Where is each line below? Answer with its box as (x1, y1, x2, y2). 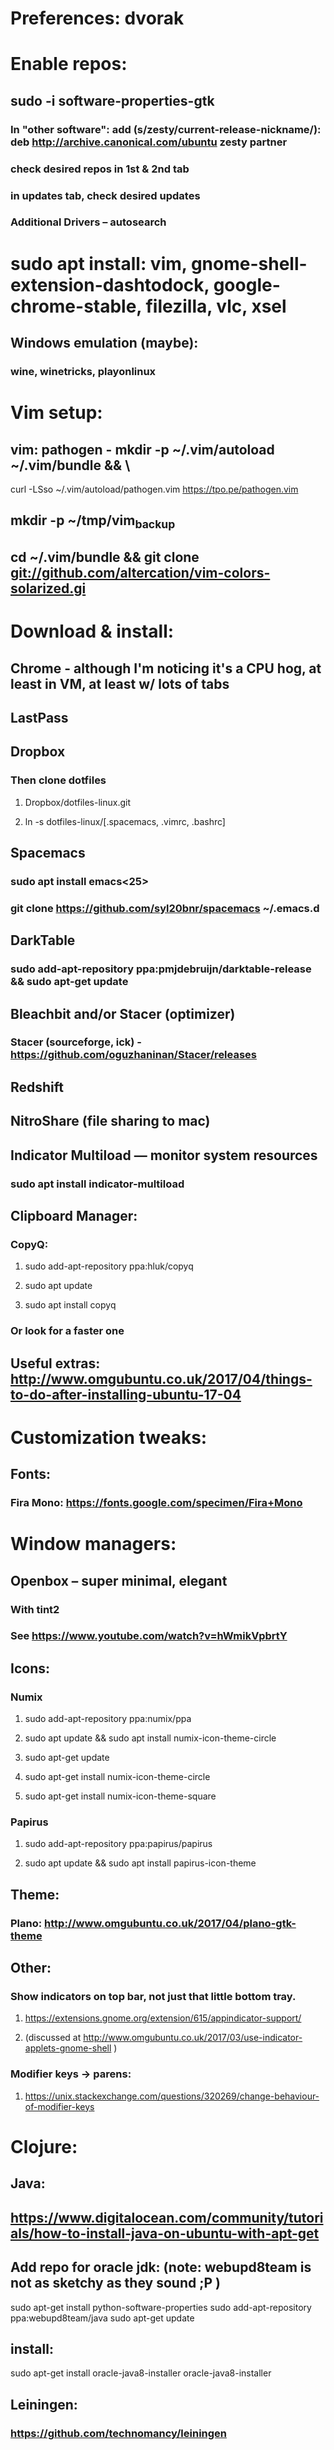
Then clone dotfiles (10, 773, 107, 787)
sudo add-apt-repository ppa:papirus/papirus (24, 1838, 213, 1850)
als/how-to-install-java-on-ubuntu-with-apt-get (10, 2225, 320, 2242)
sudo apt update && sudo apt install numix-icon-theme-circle (24, 1732, 277, 1744)
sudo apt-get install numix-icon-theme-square (24, 1790, 217, 1802)
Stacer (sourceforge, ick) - (10, 1035, 142, 1049)
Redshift (10, 1078, 65, 1096)
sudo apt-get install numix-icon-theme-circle (24, 1771, 211, 1783)
